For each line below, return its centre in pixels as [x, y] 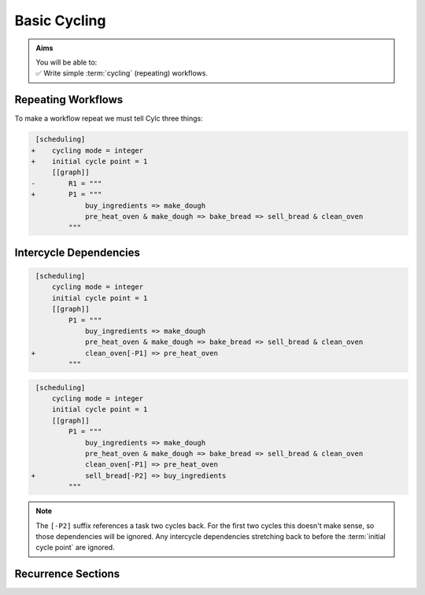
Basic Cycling [60, 20]
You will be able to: [67, 62]
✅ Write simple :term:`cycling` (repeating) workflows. [122, 73]
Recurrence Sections [67, 574]
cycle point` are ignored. [75, 548]
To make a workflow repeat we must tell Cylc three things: [109, 119]
